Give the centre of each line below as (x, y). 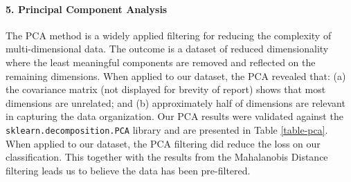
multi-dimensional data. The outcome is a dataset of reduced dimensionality (167, 49)
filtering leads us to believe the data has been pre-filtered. (128, 170)
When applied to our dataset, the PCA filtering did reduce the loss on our (163, 143)
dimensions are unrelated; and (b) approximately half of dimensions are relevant (175, 102)
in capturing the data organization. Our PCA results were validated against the (174, 116)
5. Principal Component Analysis (87, 9)
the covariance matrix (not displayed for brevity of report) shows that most (166, 89)
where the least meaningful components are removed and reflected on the (161, 62)
